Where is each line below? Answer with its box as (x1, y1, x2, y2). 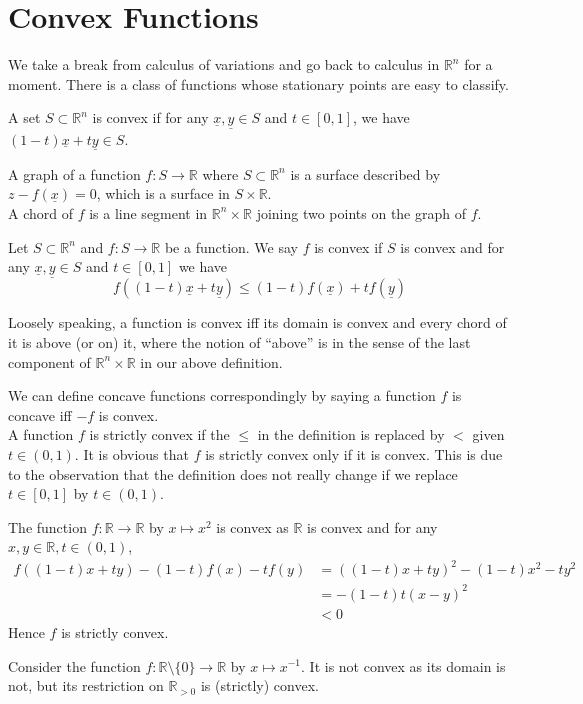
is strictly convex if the (89, 424, 230, 445)
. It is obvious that (74, 443, 189, 464)
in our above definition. (140, 351, 283, 372)
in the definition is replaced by (257, 424, 445, 445)
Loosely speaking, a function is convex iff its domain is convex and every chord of (8, 312, 507, 333)
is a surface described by (290, 163, 441, 184)
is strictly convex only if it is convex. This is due (205, 443, 503, 464)
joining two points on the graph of (256, 202, 466, 223)
